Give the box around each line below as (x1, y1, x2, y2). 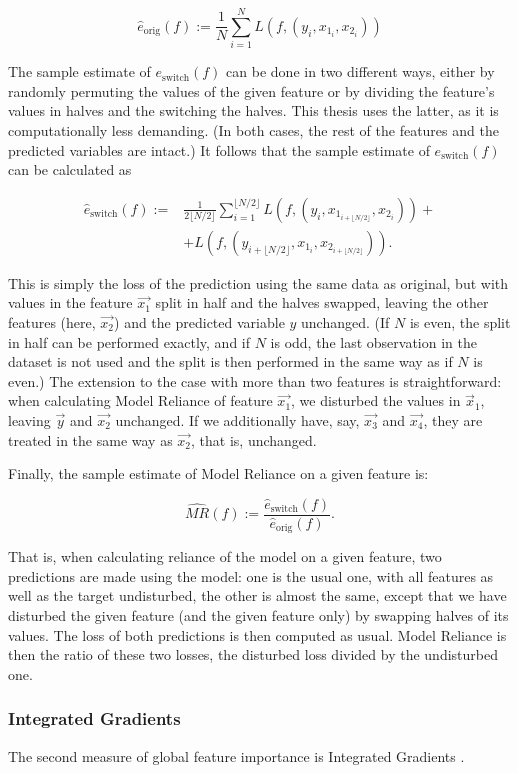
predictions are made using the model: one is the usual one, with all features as (8, 565, 494, 586)
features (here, (8, 311, 96, 332)
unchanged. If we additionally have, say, (115, 409, 360, 430)
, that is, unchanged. (191, 429, 317, 450)
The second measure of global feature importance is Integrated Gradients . (8, 745, 465, 766)
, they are (423, 409, 483, 430)
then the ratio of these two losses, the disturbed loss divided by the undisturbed (8, 644, 498, 665)
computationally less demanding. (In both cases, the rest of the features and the (8, 119, 499, 140)
